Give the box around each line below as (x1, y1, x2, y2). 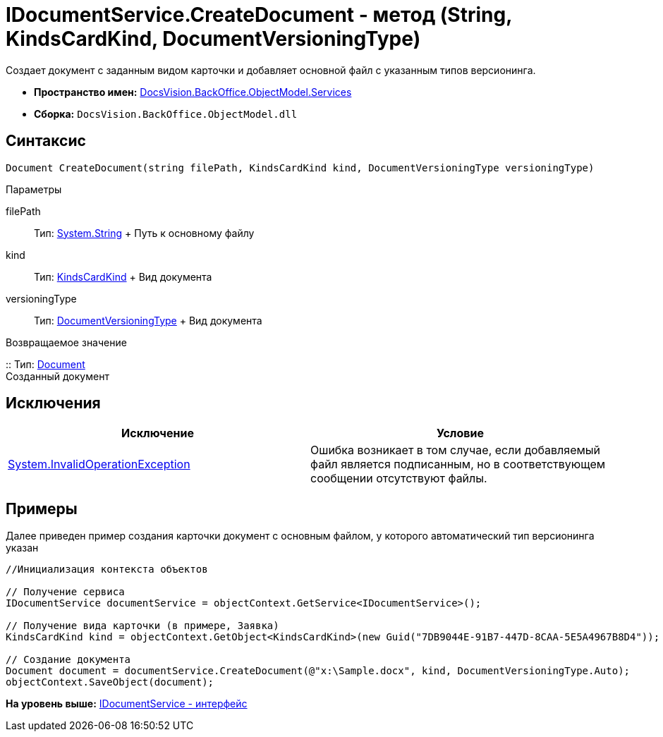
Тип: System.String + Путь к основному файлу (34, 226, 255, 239)
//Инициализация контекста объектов (6, 564, 208, 575)
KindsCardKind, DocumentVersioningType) (6, 27, 421, 51)
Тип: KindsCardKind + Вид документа (34, 270, 212, 283)
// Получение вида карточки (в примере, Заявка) (6, 620, 279, 632)
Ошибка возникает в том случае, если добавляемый (310, 443, 601, 458)
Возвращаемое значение (6, 336, 127, 348)
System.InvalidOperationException (8, 457, 190, 472)
